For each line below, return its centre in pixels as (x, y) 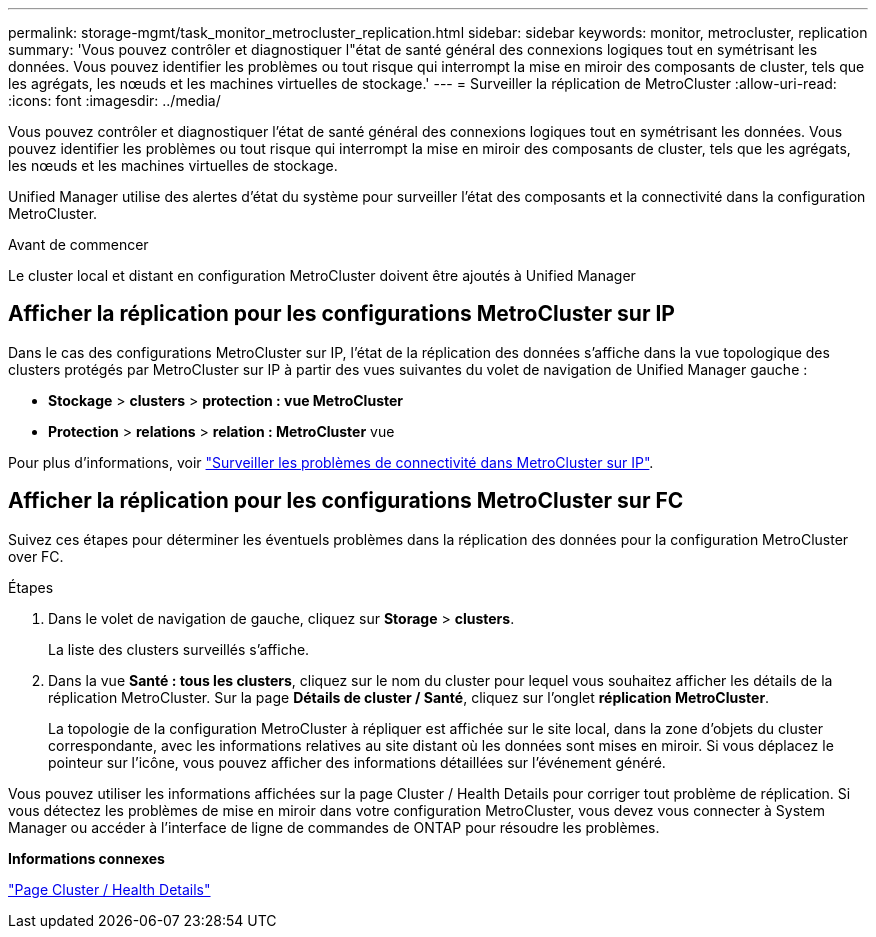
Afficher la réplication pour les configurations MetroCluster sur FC (346, 501)
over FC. (36, 556)
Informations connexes (86, 858)
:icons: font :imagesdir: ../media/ (114, 100)
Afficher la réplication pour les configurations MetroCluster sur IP (341, 314)
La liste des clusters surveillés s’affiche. (179, 649)
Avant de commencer (78, 244)
